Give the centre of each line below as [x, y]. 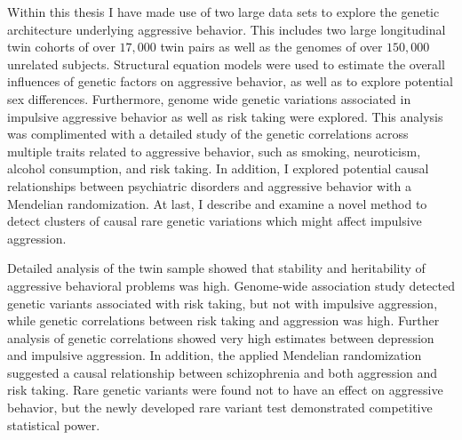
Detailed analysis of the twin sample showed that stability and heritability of [216, 268]
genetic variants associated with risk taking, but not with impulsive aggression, [223, 303]
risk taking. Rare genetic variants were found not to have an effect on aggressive [225, 390]
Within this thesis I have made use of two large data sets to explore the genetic [223, 12]
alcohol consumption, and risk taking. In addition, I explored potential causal [218, 168]
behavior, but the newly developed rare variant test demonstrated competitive [220, 408]
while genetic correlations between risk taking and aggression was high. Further [223, 320]
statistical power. [54, 424]
